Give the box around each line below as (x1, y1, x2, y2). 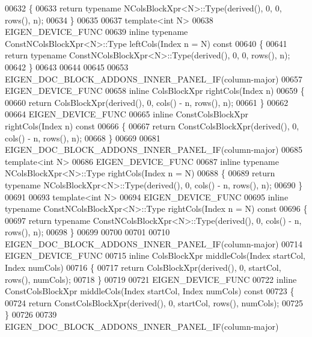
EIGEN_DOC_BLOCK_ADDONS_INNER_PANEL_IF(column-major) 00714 (5, 237, 303, 250)
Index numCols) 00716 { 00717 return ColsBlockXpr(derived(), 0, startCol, (5, 261, 281, 274)
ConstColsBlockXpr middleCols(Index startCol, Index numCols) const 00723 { (5, 285, 295, 297)
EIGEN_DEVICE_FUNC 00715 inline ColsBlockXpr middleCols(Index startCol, (5, 249, 305, 262)
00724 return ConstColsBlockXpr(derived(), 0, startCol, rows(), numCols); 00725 (5, 296, 303, 309)
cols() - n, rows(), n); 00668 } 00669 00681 (5, 131, 161, 144)
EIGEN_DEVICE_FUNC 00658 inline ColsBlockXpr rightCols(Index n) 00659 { (5, 84, 305, 97)
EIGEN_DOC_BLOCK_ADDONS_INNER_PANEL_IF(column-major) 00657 (5, 72, 303, 85)
